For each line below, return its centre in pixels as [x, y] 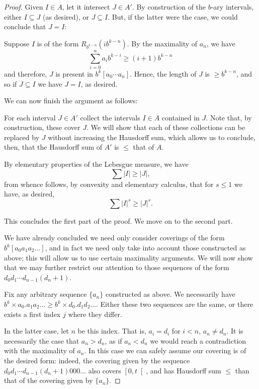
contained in [181, 117]
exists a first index [32, 314]
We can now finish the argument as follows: [71, 101]
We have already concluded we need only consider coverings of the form [114, 238]
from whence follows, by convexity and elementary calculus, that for [109, 184]
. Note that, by [229, 117]
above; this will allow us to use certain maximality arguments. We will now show [128, 257]
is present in [74, 73]
